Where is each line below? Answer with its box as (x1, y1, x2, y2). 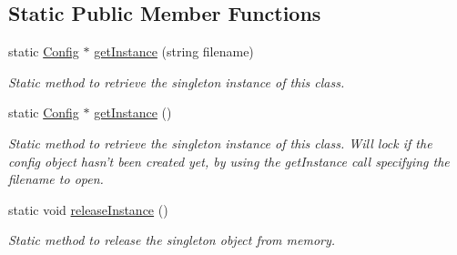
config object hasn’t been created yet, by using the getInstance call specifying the (8, 151, 450, 170)
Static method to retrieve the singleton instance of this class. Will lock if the (8, 133, 432, 152)
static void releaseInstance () (8, 199, 168, 219)
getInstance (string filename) (94, 42, 254, 61)
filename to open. (8, 169, 104, 189)
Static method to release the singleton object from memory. (8, 230, 336, 250)
